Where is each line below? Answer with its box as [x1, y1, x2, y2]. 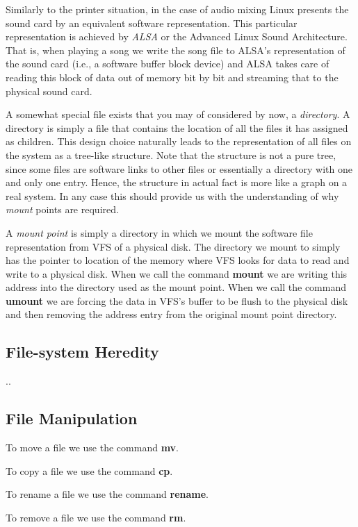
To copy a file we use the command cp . [6, 463, 173, 478]
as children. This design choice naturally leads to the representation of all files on [6, 134, 352, 149]
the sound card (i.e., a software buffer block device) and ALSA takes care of [6, 56, 329, 71]
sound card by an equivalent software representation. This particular [6, 15, 298, 30]
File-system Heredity [6, 341, 159, 362]
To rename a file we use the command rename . [6, 487, 209, 501]
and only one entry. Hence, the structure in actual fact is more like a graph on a [6, 175, 348, 190]
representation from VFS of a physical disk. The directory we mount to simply [6, 239, 341, 253]
